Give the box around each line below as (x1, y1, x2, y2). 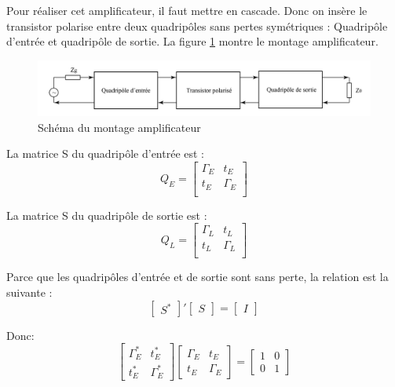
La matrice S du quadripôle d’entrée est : (6, 145, 204, 162)
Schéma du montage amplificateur (38, 119, 201, 135)
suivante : (6, 283, 53, 300)
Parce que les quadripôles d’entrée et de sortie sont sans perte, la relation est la (6, 268, 389, 285)
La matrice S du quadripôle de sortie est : (6, 206, 207, 223)
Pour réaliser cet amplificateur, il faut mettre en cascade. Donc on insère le (6, 2, 368, 18)
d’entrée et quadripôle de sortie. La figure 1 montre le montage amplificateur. (6, 33, 379, 49)
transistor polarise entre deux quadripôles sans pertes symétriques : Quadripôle (6, 17, 388, 34)
